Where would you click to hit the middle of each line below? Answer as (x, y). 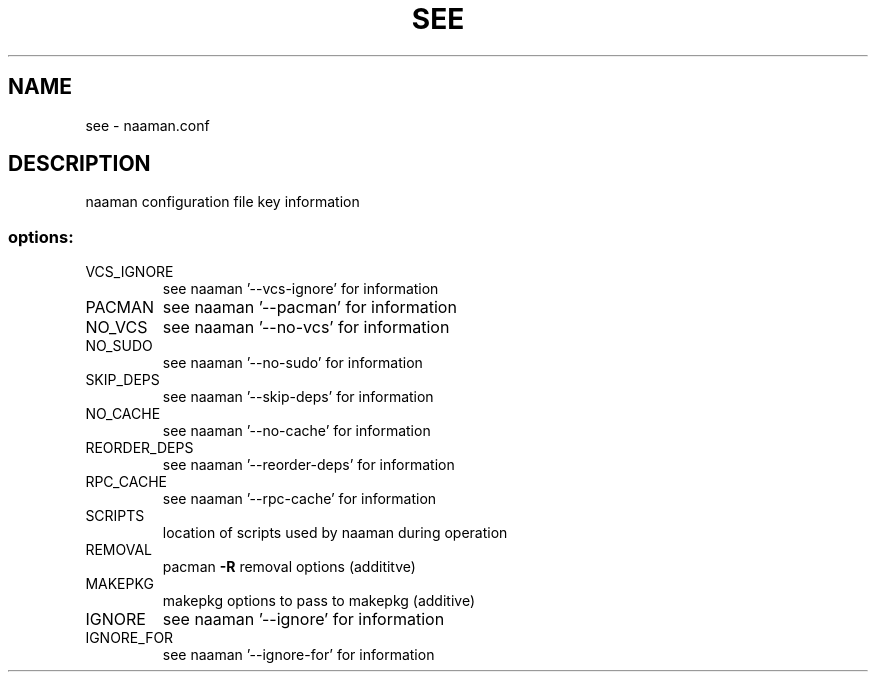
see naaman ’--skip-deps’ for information (298, 397)
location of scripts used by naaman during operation (335, 533)
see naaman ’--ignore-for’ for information (298, 655)
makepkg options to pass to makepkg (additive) (318, 601)
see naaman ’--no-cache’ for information (296, 431)
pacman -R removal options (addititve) (289, 567)
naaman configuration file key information (222, 202)
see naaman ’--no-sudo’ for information (292, 363)
